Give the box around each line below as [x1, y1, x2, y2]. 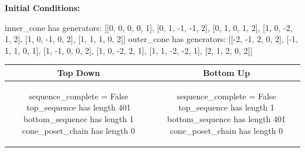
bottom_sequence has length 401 [167, 112, 286, 125]
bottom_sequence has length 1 [23, 112, 134, 125]
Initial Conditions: [5, 2, 80, 13]
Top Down [57, 66, 100, 78]
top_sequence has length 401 [26, 101, 131, 113]
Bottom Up [202, 66, 250, 78]
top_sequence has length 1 [178, 101, 274, 113]
